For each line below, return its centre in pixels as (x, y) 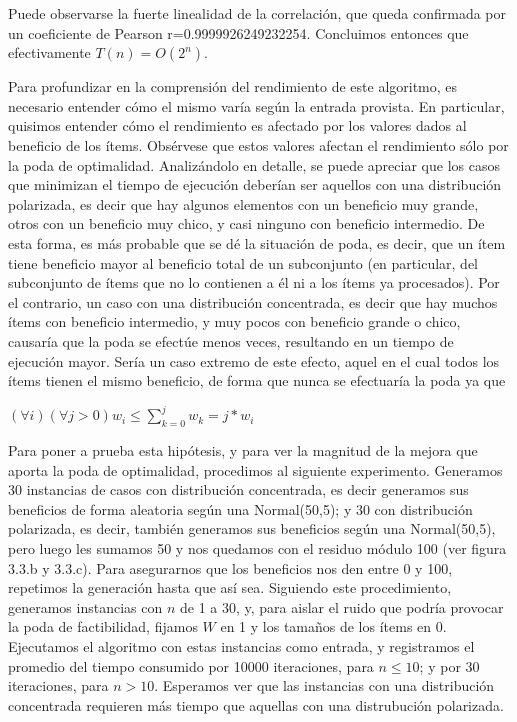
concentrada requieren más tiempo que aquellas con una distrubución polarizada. (256, 704)
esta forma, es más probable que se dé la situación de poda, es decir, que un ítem (257, 242)
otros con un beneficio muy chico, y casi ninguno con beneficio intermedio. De (246, 223)
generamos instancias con (85, 606)
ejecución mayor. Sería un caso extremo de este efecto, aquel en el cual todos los (254, 360)
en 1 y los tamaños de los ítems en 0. (333, 626)
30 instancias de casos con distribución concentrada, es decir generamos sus (238, 489)
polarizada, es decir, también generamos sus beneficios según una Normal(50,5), (252, 528)
